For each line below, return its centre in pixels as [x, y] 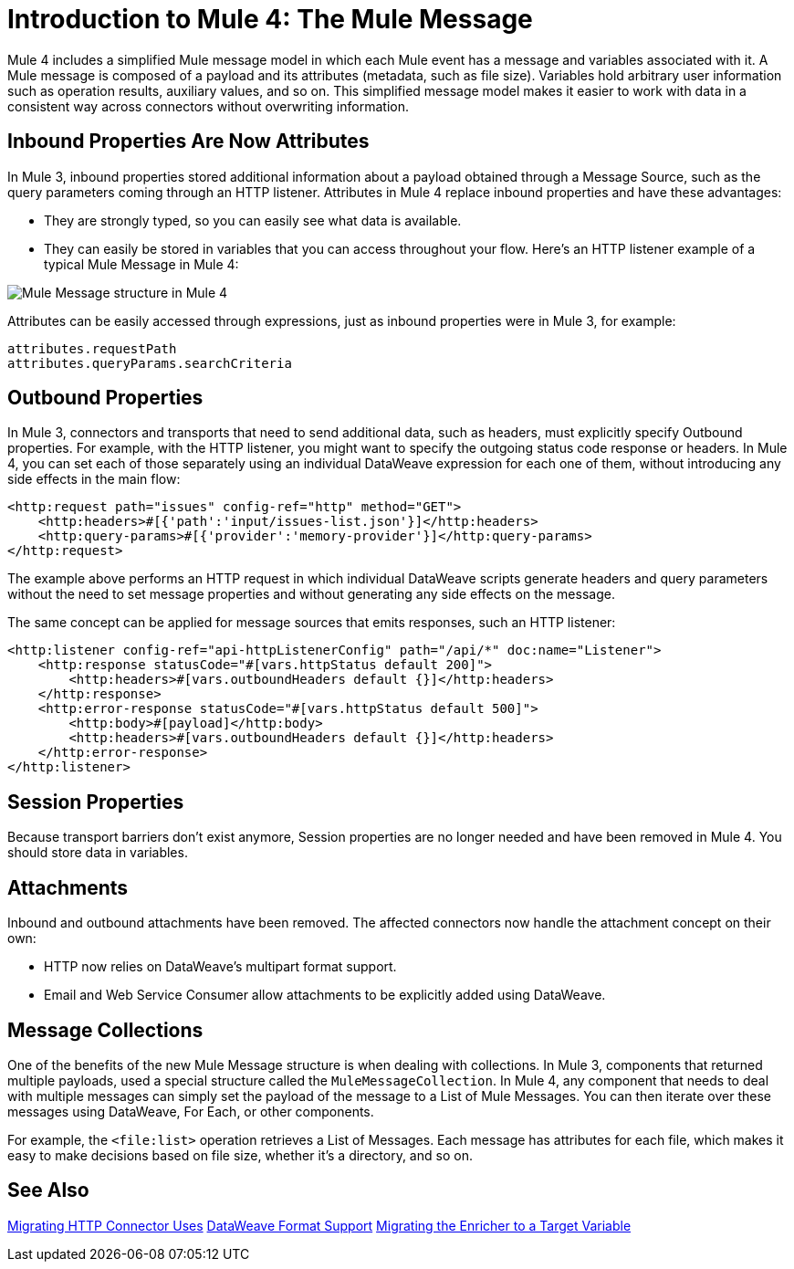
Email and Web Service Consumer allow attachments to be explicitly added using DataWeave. [325, 995]
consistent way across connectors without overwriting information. [208, 106]
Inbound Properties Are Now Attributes [188, 142]
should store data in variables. [98, 853]
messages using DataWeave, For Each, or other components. [191, 1111]
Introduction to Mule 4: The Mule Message [270, 19]
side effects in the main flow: [94, 479]
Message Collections [105, 1030]
